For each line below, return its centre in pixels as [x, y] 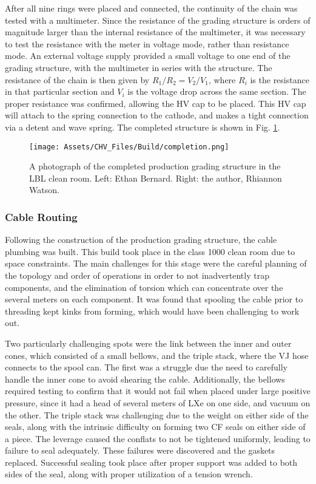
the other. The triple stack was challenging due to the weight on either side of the [157, 414]
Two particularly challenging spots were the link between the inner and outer [148, 343]
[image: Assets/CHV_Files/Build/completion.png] [129, 147]
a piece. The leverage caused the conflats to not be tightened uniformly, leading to [158, 438]
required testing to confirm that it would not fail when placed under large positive [158, 391]
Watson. [44, 190]
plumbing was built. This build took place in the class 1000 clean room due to [150, 251]
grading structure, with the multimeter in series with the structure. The [139, 67]
